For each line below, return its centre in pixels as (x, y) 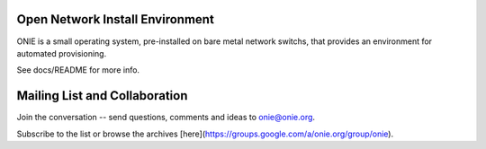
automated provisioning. (62, 53)
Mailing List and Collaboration (102, 96)
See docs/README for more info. (78, 70)
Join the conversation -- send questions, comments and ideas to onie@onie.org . (166, 118)
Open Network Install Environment (116, 19)
